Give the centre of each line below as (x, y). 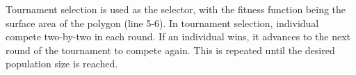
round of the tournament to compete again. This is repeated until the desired (170, 50)
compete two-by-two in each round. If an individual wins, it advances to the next (178, 36)
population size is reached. (62, 64)
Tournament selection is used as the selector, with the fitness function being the (176, 9)
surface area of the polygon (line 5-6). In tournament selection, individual (162, 23)
